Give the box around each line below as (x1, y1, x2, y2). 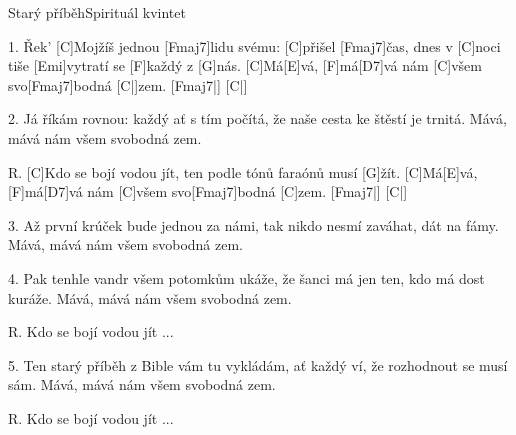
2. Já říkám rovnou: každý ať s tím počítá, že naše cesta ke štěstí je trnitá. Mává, (8, 108, 507, 129)
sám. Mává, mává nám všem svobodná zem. (8, 374, 276, 395)
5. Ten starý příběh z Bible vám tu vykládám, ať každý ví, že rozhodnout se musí (8, 354, 508, 375)
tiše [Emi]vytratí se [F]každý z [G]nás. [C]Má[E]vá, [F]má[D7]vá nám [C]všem (8, 55, 482, 76)
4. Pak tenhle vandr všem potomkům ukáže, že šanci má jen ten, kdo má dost (8, 267, 485, 288)
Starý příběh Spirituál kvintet (8, 2, 186, 22)
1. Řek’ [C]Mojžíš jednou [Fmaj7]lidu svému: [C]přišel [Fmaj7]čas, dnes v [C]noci (8, 35, 501, 56)
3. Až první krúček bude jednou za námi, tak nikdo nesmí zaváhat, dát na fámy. (8, 214, 499, 235)
